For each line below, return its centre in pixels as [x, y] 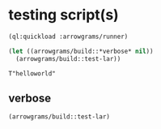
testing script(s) [64, 15]
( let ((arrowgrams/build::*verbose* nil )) [81, 51]
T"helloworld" [32, 73]
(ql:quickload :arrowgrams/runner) [68, 37]
